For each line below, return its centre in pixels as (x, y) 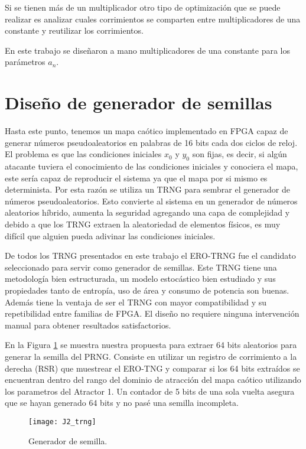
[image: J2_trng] (62, 422)
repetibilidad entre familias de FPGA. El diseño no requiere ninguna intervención (152, 313)
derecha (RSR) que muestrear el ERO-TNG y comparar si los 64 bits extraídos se (152, 368)
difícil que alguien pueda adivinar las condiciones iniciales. (110, 235)
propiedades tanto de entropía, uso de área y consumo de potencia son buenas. (147, 290)
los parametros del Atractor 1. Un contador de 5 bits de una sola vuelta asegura (150, 391)
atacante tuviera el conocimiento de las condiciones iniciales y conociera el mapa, (152, 166)
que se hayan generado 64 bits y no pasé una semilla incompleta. (122, 403)
